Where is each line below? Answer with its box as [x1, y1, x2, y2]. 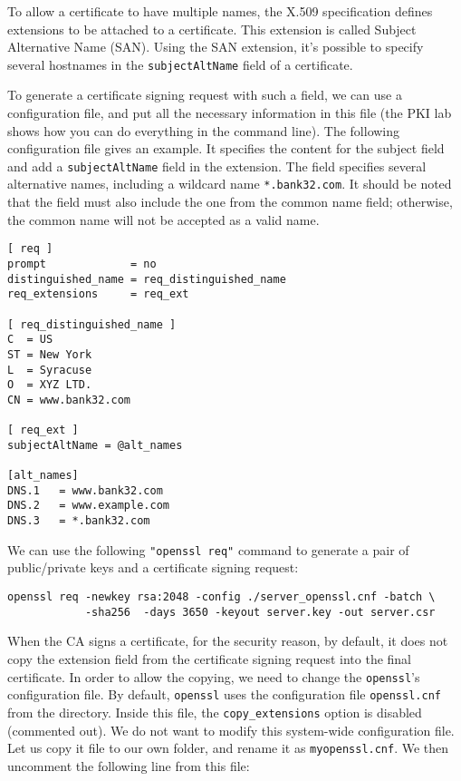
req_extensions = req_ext [7, 288, 189, 301]
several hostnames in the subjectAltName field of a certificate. [7, 54, 353, 73]
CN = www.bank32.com [7, 393, 131, 406]
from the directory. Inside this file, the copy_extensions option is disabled [7, 702, 422, 721]
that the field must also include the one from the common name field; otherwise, [7, 192, 453, 211]
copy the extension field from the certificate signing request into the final [7, 649, 412, 668]
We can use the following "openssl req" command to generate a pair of [7, 540, 409, 559]
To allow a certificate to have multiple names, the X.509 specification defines [7, 2, 433, 20]
